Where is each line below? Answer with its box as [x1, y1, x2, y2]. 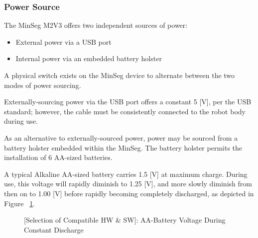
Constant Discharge [24, 224, 84, 235]
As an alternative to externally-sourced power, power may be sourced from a [4, 132, 238, 143]
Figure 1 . [4, 198, 35, 208]
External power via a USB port [15, 36, 112, 47]
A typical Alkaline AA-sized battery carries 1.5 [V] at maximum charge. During [4, 168, 248, 179]
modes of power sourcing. [4, 79, 81, 90]
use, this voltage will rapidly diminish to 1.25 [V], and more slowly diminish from [4, 178, 252, 189]
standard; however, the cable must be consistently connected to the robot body [4, 106, 246, 116]
